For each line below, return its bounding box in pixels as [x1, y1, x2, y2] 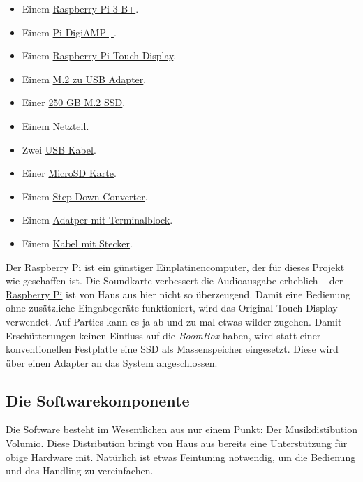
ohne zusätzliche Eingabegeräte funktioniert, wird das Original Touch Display [6, 300, 338, 315]
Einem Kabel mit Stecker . [22, 235, 133, 250]
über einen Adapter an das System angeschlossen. [6, 355, 218, 370]
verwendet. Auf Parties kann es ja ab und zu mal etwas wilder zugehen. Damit [6, 314, 342, 328]
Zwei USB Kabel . [22, 142, 96, 156]
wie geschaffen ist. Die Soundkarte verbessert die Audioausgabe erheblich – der [6, 273, 343, 288]
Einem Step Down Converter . [22, 189, 148, 203]
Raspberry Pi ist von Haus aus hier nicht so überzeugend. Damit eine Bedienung [6, 286, 351, 301]
